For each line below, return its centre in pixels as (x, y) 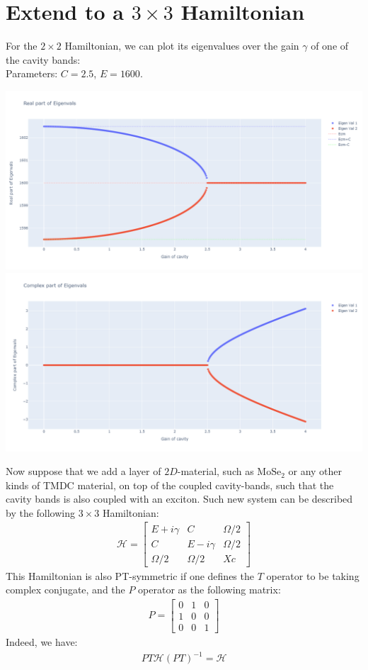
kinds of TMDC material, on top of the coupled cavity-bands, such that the (170, 485)
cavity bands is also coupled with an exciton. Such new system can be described (179, 499)
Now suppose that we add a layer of (84, 471)
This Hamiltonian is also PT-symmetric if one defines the (130, 575)
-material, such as (215, 471)
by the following (41, 512)
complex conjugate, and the (65, 590)
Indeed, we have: (42, 641)
